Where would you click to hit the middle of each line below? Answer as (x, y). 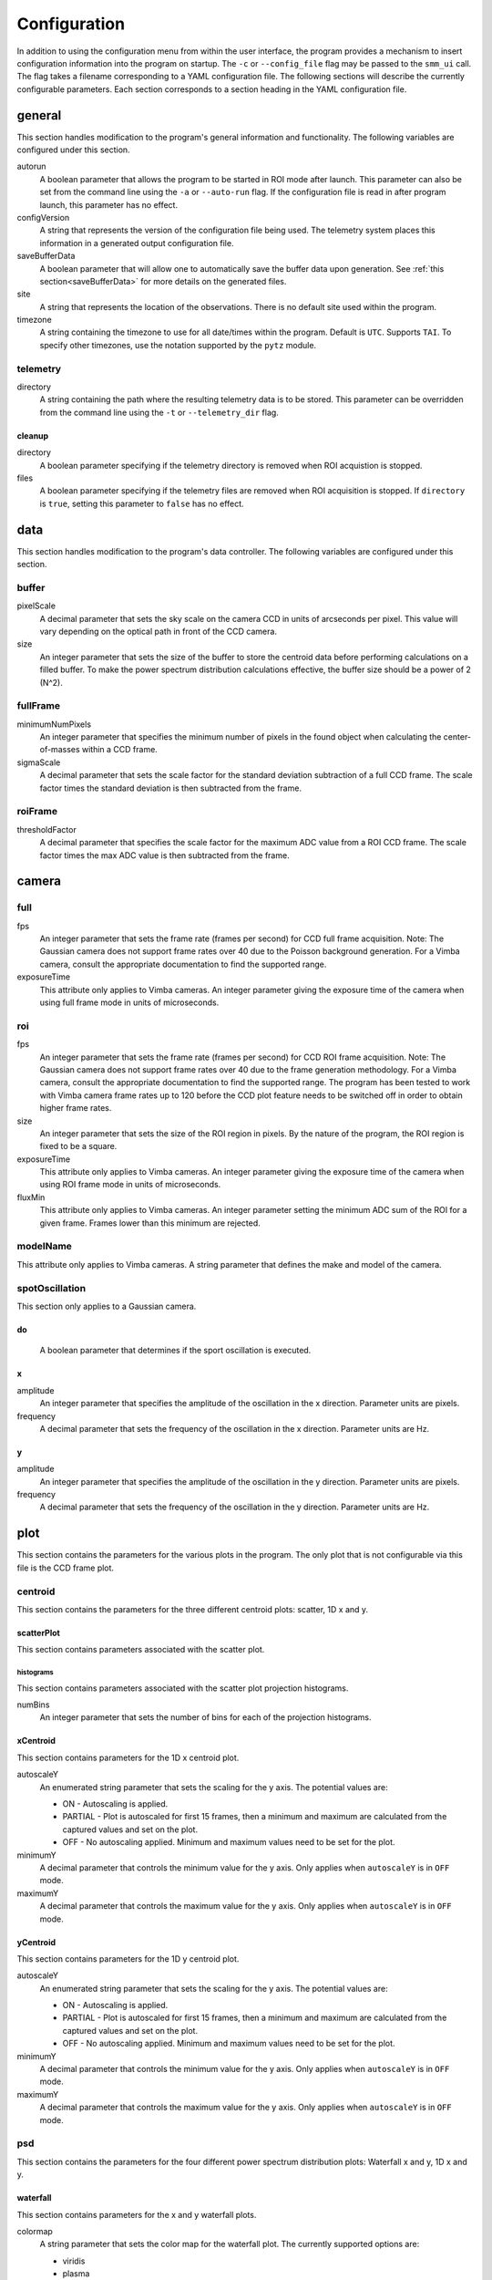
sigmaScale (39, 762)
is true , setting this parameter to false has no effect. (142, 503)
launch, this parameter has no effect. (108, 204)
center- (457, 737)
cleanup (33, 435)
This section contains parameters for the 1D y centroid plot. (128, 1959)
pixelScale (36, 606)
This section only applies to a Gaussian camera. (107, 1306)
